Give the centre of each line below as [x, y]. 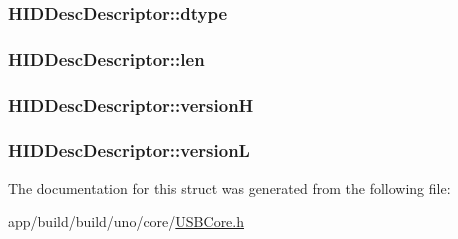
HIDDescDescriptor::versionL [129, 150]
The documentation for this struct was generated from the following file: [229, 187]
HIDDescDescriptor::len [106, 58]
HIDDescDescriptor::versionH [131, 104]
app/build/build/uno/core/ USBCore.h [126, 221]
